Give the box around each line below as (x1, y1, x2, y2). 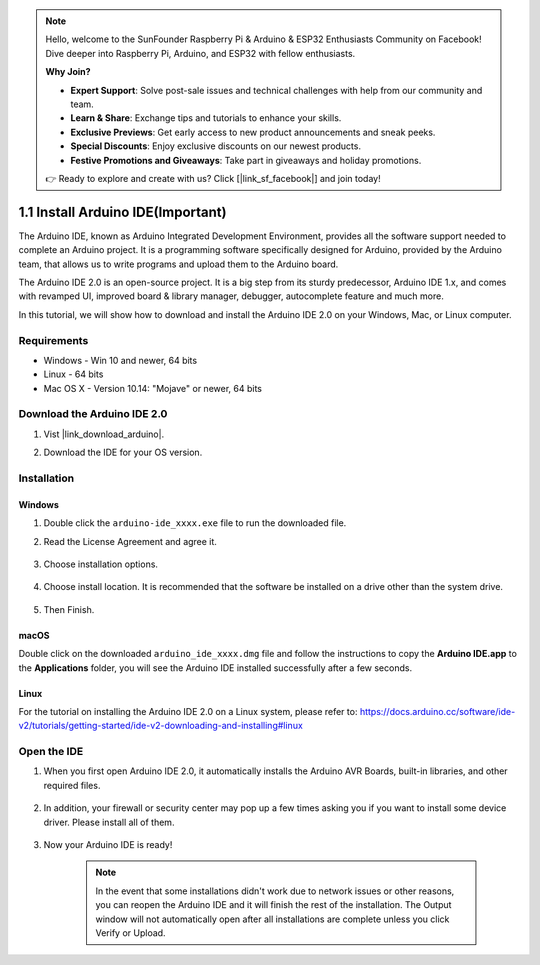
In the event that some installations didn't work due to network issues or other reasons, (95, 885, 455, 897)
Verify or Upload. (95, 926, 166, 939)
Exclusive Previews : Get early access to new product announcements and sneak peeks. (70, 126, 436, 138)
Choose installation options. (43, 558, 159, 570)
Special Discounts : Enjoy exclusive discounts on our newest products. (70, 140, 362, 152)
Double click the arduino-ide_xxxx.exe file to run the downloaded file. (43, 517, 347, 529)
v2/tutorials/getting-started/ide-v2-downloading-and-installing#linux (18, 720, 304, 732)
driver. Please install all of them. (43, 816, 175, 828)
